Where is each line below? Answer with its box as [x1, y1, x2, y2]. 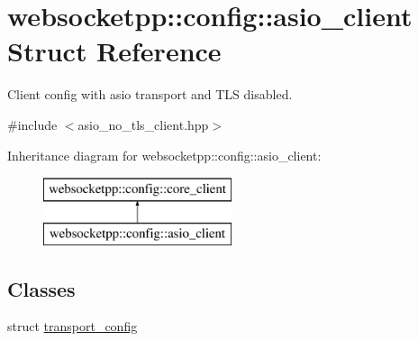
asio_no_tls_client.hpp [77, 115, 209, 134]
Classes [7, 274, 76, 302]
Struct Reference [7, 32, 222, 69]
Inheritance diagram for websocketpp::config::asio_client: [7, 145, 322, 164]
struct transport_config [7, 317, 138, 336]
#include [7, 115, 58, 134]
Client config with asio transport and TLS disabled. [7, 85, 293, 104]
